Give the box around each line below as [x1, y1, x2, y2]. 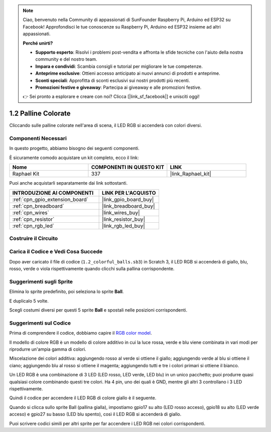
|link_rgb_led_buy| [102, 222, 145, 229]
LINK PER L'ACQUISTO [102, 189, 156, 196]
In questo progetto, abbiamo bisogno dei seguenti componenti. [9, 146, 140, 152]
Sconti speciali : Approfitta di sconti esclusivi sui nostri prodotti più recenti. [35, 77, 190, 83]
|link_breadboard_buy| [102, 202, 155, 209]
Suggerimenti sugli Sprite [9, 278, 73, 285]
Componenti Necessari [9, 134, 67, 141]
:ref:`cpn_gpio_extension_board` [12, 196, 89, 203]
